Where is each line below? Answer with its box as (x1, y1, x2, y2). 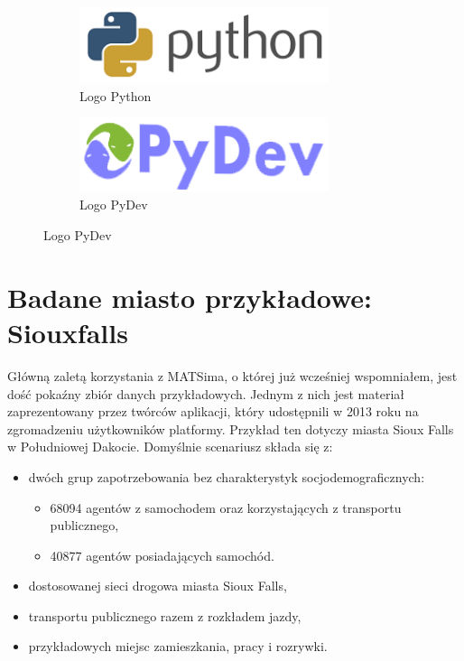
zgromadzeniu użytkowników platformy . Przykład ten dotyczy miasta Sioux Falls (7, 419, 454, 438)
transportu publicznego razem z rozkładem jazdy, (28, 606, 302, 625)
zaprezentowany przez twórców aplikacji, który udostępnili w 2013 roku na (7, 402, 419, 421)
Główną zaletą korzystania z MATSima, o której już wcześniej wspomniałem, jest (7, 366, 458, 385)
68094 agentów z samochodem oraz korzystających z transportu (50, 498, 402, 517)
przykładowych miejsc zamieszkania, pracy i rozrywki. (28, 637, 328, 656)
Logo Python (79, 86, 152, 105)
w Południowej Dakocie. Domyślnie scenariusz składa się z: (7, 437, 333, 456)
